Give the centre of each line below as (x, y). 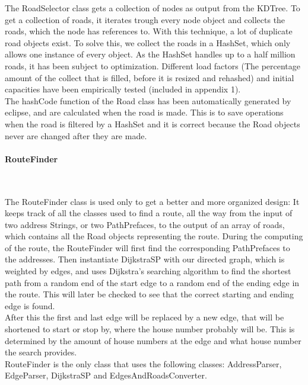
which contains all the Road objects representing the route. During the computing (154, 236)
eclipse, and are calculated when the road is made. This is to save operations (144, 112)
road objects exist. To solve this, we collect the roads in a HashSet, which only (148, 42)
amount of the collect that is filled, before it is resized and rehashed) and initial (150, 77)
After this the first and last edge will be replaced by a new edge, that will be (145, 317)
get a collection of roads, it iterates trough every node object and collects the (145, 19)
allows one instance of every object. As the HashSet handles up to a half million (150, 54)
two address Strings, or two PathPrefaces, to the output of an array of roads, (145, 224)
